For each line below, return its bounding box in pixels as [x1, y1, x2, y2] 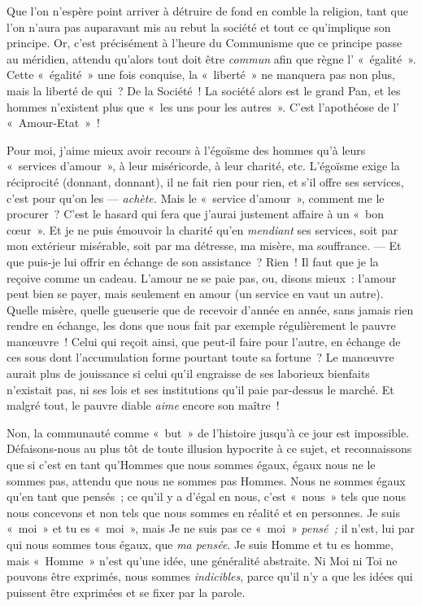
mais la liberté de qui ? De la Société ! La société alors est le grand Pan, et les [7, 81, 401, 99]
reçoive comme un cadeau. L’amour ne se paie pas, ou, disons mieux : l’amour [7, 269, 397, 286]
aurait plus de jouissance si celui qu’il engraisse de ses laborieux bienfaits [7, 365, 370, 382]
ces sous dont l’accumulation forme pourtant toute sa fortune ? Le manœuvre [7, 349, 394, 366]
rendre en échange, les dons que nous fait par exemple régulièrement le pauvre [7, 317, 396, 334]
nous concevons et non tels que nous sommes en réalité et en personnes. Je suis [7, 503, 400, 520]
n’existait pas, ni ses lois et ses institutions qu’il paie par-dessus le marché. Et [7, 380, 394, 397]
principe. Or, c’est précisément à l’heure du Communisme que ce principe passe [7, 34, 402, 51]
